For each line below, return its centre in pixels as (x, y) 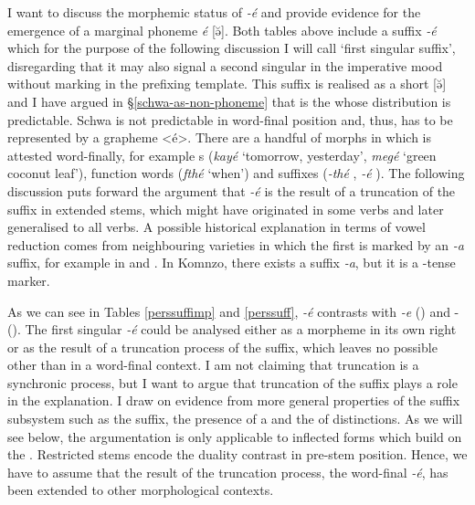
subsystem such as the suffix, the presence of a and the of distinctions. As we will (235, 419)
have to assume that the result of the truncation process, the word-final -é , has (228, 472)
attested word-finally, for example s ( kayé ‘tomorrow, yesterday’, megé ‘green (222, 155)
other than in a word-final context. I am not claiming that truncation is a (213, 365)
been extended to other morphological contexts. (141, 490)
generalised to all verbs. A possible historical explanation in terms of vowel (216, 227)
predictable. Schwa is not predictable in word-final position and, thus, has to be (230, 119)
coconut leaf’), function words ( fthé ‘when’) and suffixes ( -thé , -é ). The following (236, 173)
